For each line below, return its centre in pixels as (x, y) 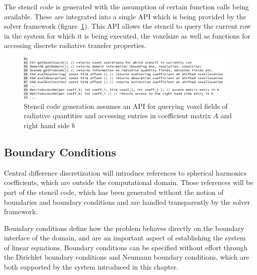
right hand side (47, 125)
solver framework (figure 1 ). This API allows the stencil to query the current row (128, 26)
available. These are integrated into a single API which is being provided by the (125, 16)
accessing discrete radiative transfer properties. (75, 45)
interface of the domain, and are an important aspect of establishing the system (125, 238)
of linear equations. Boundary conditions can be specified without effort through (126, 247)
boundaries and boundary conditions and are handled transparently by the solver (127, 202)
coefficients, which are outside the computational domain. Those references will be (129, 182)
